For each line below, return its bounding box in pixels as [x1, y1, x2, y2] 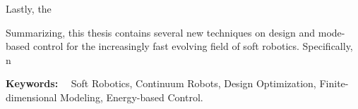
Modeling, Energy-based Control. [60, 89, 203, 104]
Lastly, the [6, 1, 52, 15]
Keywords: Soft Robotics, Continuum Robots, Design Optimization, [6, 76, 316, 91]
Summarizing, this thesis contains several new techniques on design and [6, 25, 316, 39]
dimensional [6, 89, 57, 104]
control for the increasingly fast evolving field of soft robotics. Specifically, [32, 39, 353, 53]
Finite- [319, 76, 349, 91]
